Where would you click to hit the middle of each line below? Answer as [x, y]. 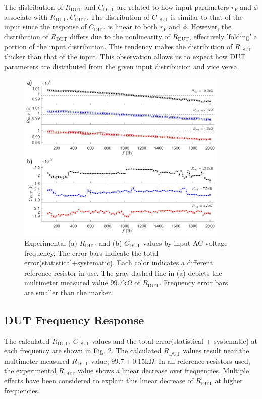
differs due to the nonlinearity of [120, 36]
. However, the [209, 27]
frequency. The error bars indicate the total [91, 253]
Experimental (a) [51, 242]
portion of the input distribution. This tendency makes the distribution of [118, 46]
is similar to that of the [207, 16]
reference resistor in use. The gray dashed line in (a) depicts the [123, 272]
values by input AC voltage [185, 242]
